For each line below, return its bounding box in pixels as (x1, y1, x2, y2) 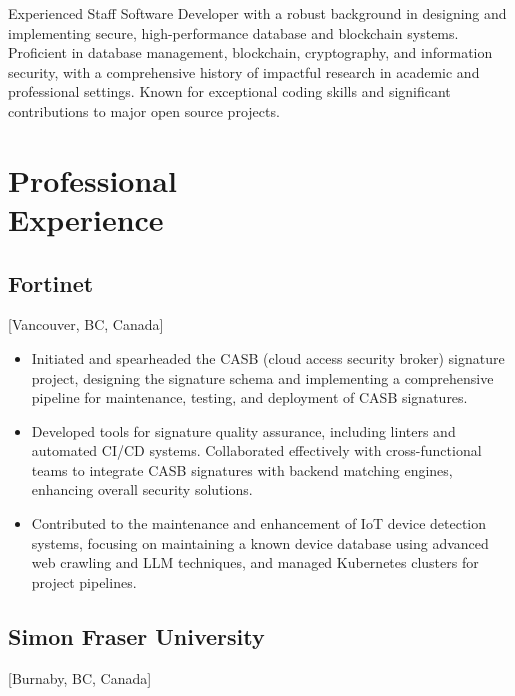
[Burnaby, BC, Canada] (8, 667, 152, 688)
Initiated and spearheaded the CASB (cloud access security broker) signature (31, 347, 505, 368)
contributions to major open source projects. (8, 100, 280, 121)
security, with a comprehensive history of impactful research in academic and (8, 61, 480, 82)
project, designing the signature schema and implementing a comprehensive (31, 367, 494, 388)
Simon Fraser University (8, 620, 265, 651)
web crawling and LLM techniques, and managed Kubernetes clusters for (31, 552, 479, 573)
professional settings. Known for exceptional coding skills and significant (8, 81, 451, 102)
